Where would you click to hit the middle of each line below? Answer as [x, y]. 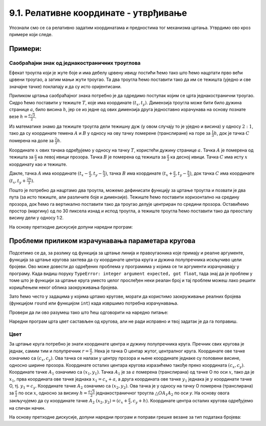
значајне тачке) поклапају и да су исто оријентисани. [65, 86]
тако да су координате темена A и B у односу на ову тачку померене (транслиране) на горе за [110, 133]
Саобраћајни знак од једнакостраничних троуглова [75, 63]
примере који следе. [31, 34]
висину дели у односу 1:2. [36, 218]
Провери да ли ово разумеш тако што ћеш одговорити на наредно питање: [89, 312]
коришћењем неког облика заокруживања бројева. [64, 287]
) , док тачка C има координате [222, 173]
